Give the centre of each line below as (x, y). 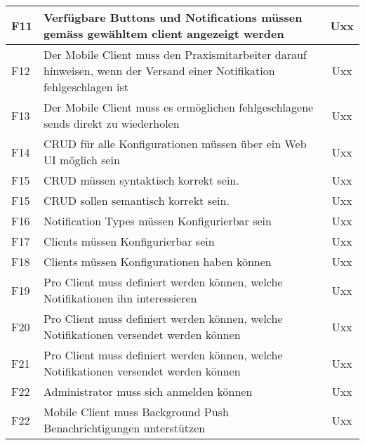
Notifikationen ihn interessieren (120, 298)
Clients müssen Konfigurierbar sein (129, 241)
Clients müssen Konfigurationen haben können (157, 261)
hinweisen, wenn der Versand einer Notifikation (159, 71)
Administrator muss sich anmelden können (148, 391)
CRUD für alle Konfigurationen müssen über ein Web (175, 144)
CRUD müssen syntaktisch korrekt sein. (141, 180)
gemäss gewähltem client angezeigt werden (164, 33)
